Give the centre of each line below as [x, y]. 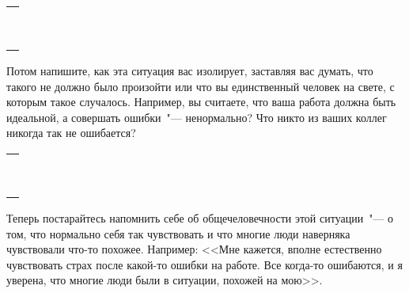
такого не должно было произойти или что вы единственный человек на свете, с [201, 86]
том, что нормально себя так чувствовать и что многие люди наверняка [178, 233]
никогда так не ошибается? [71, 133]
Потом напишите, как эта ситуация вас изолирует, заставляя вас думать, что [190, 70]
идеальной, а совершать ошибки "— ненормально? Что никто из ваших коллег [197, 117]
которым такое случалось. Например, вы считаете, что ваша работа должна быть [201, 102]
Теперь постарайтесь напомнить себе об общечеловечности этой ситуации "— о [200, 217]
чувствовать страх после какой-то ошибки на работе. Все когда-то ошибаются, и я [204, 264]
